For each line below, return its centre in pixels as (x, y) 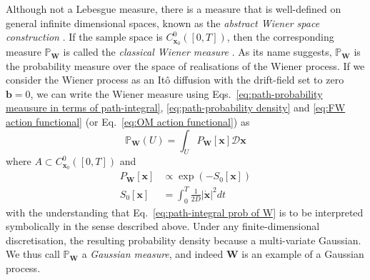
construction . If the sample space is (84, 37)
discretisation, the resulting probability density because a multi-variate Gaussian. (184, 240)
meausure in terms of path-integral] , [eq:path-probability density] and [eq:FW (176, 107)
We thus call (33, 254)
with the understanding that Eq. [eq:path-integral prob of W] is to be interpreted (185, 212)
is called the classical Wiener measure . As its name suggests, (197, 52)
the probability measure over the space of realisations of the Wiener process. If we (185, 65)
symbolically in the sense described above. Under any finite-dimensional (163, 226)
